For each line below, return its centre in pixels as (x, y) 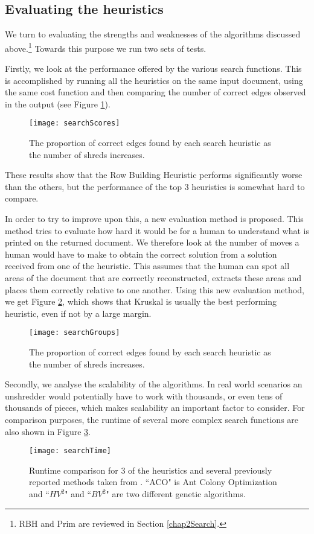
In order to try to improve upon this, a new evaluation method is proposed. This (154, 219)
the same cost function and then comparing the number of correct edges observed (155, 92)
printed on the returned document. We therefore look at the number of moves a (152, 242)
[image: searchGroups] (75, 333)
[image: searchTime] (70, 451)
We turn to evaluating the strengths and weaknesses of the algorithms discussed (153, 34)
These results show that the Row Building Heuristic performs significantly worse (154, 175)
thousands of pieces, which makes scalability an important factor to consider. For (155, 408)
